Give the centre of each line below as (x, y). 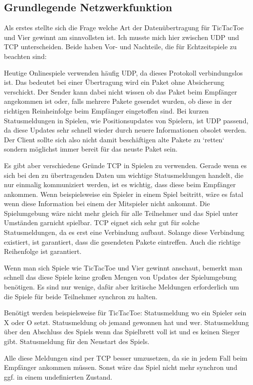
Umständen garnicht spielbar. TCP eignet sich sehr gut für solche (102, 222)
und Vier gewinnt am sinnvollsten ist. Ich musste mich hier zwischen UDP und (122, 37)
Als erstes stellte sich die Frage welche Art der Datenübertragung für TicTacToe (124, 28)
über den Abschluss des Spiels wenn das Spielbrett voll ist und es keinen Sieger (122, 332)
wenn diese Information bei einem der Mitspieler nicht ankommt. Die (107, 203)
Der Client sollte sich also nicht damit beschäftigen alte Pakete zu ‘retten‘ (114, 139)
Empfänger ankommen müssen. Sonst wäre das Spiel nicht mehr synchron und (121, 367)
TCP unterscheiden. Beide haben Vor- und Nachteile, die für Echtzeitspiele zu (120, 47)
